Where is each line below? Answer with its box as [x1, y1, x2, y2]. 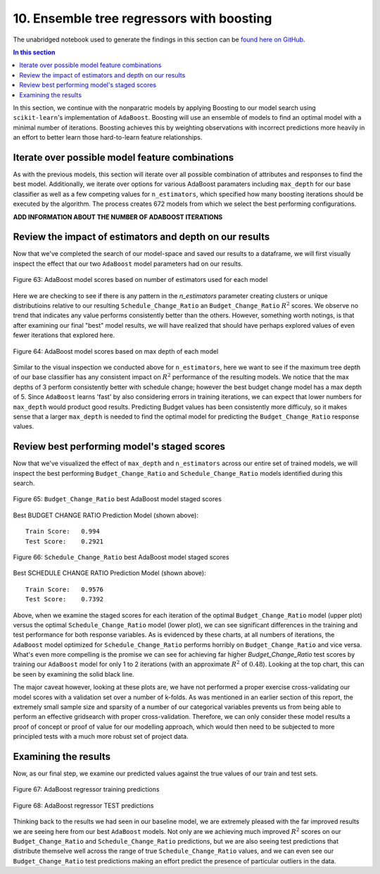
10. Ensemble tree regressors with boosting [13, 11, 272, 26]
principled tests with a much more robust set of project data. [13, 732, 189, 741]
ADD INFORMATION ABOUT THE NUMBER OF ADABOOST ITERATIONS [13, 212, 223, 221]
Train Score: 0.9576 [25, 585, 104, 593]
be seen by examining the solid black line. [13, 670, 134, 678]
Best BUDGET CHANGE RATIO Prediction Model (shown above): [13, 511, 198, 519]
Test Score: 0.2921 [25, 537, 104, 546]
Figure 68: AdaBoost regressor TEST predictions [13, 801, 154, 810]
